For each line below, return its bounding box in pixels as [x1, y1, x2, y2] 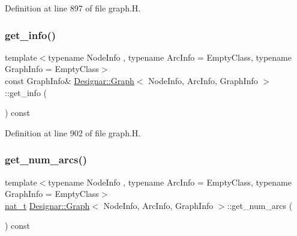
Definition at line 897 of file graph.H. [5, 2, 141, 14]
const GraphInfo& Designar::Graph [5, 74, 134, 86]
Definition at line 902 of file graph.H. [5, 126, 141, 139]
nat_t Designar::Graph [5, 199, 90, 211]
